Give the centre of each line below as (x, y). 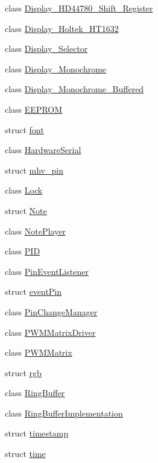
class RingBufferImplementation (64, 413)
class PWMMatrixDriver (50, 332)
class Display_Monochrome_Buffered (74, 89)
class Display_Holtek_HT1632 (62, 28)
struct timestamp (37, 433)
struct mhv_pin (34, 170)
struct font (24, 129)
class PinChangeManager (51, 311)
